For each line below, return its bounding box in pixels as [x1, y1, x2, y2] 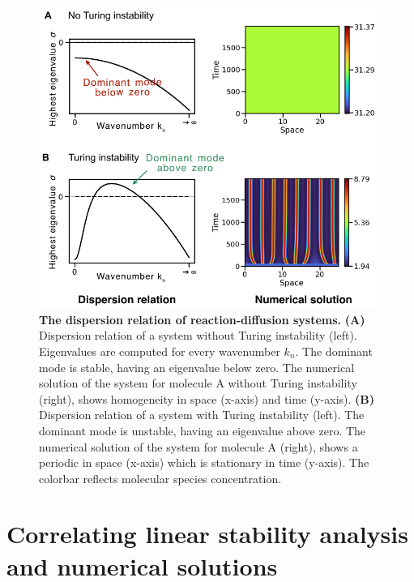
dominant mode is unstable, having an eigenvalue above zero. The [39, 422, 366, 439]
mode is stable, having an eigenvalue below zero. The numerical [39, 358, 355, 375]
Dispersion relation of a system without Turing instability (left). [39, 327, 357, 344]
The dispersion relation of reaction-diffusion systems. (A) [39, 310, 365, 327]
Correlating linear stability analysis [6, 517, 408, 550]
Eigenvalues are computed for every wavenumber [39, 342, 280, 359]
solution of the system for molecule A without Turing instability [39, 374, 357, 392]
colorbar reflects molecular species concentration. [39, 469, 282, 486]
